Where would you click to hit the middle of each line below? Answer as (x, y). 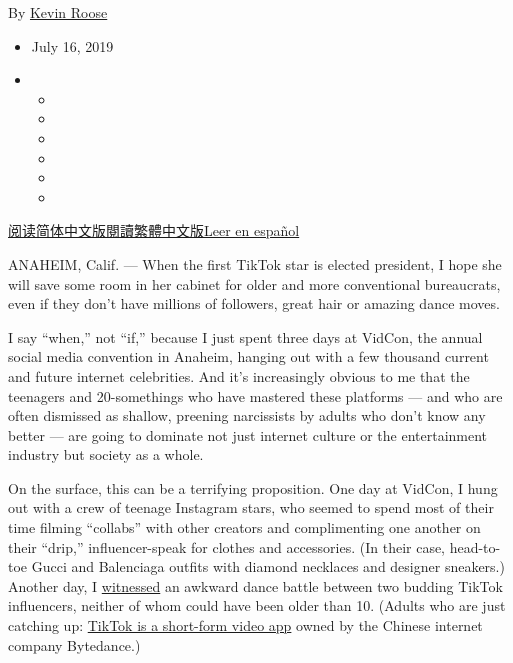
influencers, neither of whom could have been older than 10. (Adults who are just (257, 605)
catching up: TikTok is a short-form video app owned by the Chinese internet (245, 625)
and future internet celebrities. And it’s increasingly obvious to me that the (239, 375)
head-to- (475, 546)
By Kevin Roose (58, 12)
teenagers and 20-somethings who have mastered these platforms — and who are (255, 395)
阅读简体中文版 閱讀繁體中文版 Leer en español (154, 230)
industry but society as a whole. (106, 454)
